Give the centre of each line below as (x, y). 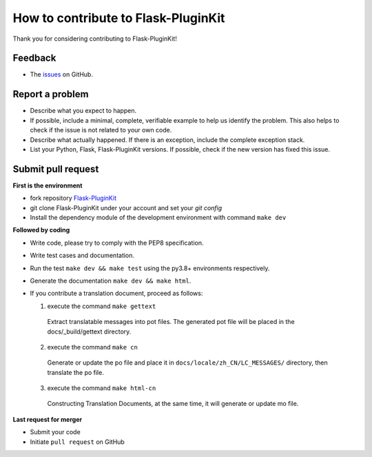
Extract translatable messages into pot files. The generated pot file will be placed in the (171, 322)
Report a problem (51, 94)
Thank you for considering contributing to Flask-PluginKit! (95, 39)
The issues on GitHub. (61, 74)
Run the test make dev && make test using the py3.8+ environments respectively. (150, 268)
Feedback (34, 58)
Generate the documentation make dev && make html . (111, 281)
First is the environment (48, 185)
